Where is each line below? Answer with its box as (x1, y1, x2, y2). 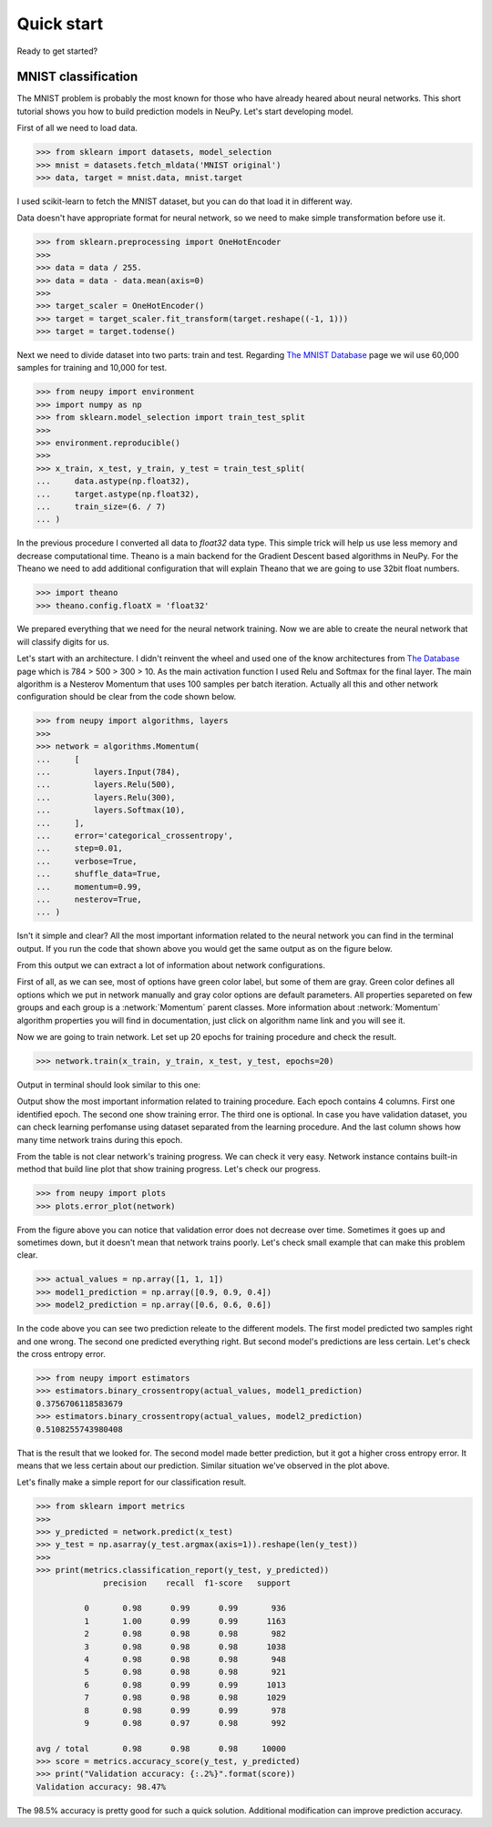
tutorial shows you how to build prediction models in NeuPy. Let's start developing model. (16, 106, 354, 117)
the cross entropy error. (16, 1348, 107, 1359)
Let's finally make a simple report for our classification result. (16, 1476, 247, 1488)
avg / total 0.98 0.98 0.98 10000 (36, 1743, 286, 1753)
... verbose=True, (36, 856, 138, 866)
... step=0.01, (36, 843, 123, 853)
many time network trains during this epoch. (16, 1134, 183, 1145)
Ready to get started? (16, 46, 98, 56)
